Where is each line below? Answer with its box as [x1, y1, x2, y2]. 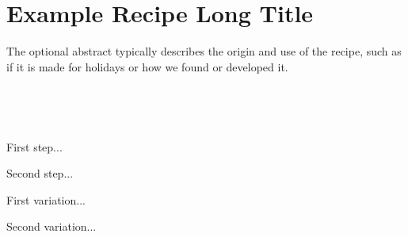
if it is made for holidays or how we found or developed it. [6, 58, 288, 75]
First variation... [6, 191, 86, 208]
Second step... [6, 165, 74, 182]
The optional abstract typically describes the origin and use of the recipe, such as [6, 43, 402, 59]
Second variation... [6, 218, 97, 235]
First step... [6, 138, 63, 155]
